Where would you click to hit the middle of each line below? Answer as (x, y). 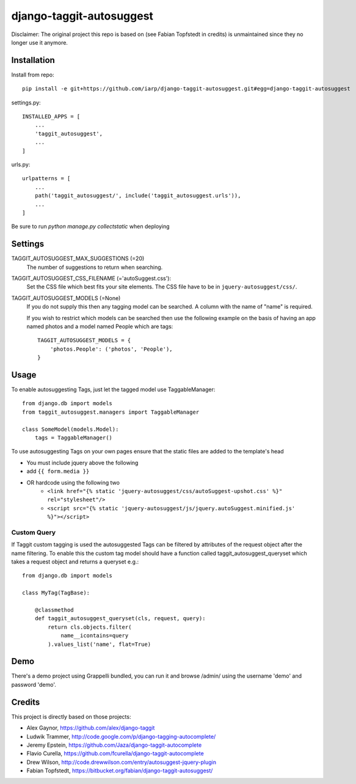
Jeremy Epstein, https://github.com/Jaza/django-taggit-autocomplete (114, 745)
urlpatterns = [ (46, 178)
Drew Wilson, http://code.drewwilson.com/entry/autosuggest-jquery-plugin (122, 762)
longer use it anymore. (40, 42)
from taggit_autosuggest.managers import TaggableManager (111, 412)
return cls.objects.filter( (90, 627)
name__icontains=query (95, 636)
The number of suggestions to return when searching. (95, 267)
